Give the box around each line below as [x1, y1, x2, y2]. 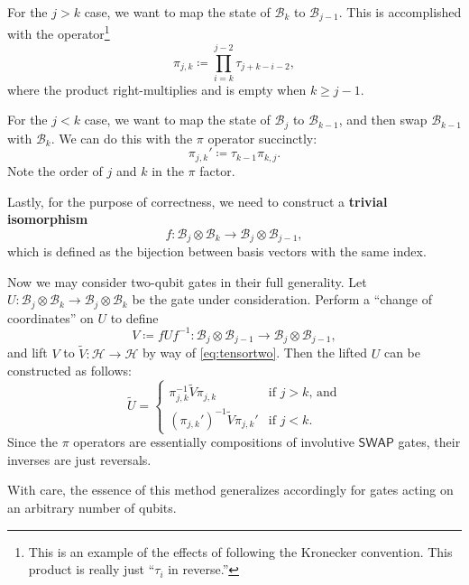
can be [383, 343, 420, 362]
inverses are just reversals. [7, 450, 152, 469]
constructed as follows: [7, 361, 132, 380]
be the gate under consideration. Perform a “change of [132, 290, 432, 309]
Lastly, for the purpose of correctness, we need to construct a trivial [7, 191, 388, 210]
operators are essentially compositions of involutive [73, 432, 354, 451]
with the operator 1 [7, 22, 110, 43]
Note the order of [7, 161, 103, 180]
